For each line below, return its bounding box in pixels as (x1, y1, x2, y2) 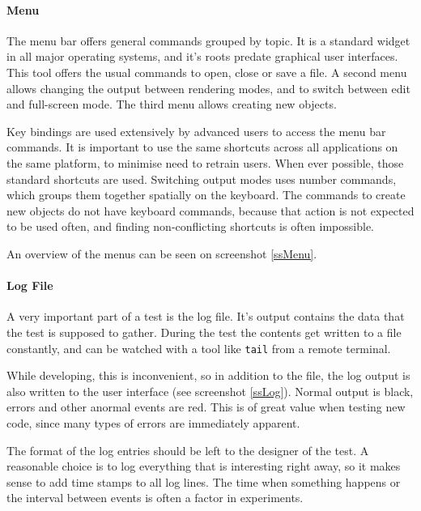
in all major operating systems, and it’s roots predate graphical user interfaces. (6, 48, 398, 65)
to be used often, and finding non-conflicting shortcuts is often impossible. (6, 218, 374, 235)
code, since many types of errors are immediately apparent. (6, 414, 300, 431)
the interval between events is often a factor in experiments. (6, 489, 304, 506)
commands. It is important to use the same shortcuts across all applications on (6, 138, 398, 155)
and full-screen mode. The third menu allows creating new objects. (6, 96, 337, 113)
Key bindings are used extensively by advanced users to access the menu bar (6, 122, 386, 139)
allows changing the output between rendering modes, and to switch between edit (6, 79, 410, 96)
